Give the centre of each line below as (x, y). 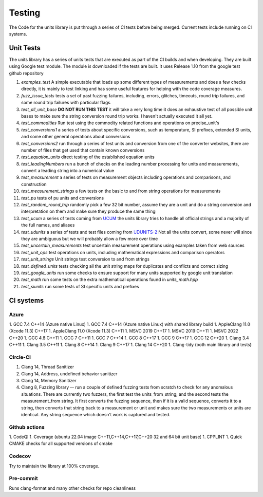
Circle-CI (20, 357)
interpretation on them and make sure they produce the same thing (88, 211)
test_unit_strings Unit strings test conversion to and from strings (85, 259)
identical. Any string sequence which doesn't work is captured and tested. (96, 414)
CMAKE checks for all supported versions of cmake (61, 443)
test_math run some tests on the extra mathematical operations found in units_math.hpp (110, 279)
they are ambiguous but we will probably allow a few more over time (90, 239)
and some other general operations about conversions (76, 137)
